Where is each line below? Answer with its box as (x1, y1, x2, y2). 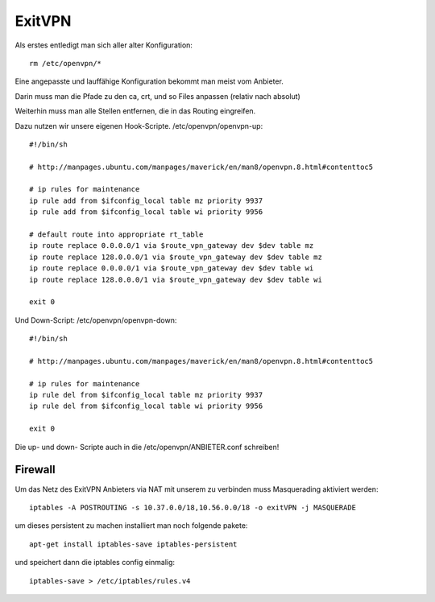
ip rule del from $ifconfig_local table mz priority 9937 (29, 390, 263, 400)
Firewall (14, 463, 56, 476)
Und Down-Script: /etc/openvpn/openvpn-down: (14, 315, 177, 325)
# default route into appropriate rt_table (29, 230, 204, 239)
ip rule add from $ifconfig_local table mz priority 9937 (29, 196, 263, 205)
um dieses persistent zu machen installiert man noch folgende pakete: (14, 521, 248, 530)
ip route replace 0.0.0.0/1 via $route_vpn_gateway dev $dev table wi (29, 264, 314, 273)
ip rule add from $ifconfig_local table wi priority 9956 (29, 208, 263, 216)
